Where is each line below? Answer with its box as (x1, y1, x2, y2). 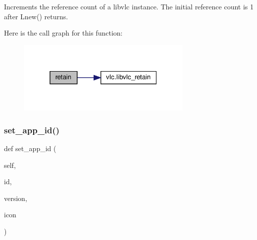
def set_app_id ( (4, 143, 56, 154)
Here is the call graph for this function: (4, 28, 123, 38)
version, (4, 193, 27, 203)
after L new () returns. (4, 11, 68, 21)
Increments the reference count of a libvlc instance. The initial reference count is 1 (4, 1, 254, 11)
